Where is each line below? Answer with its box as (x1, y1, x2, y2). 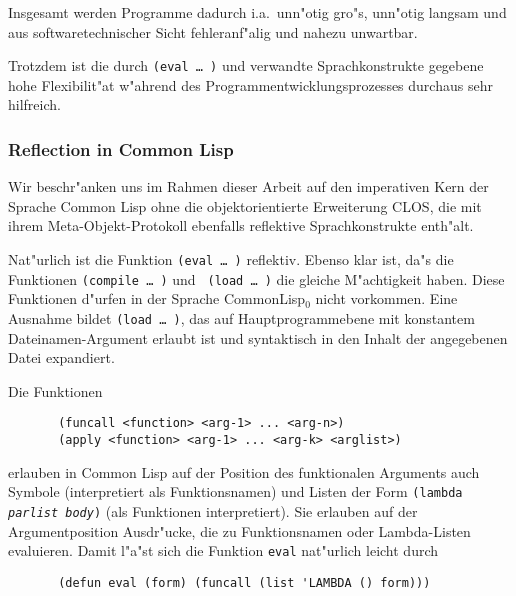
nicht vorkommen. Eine (315, 288, 458, 309)
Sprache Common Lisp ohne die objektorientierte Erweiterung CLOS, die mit (8, 195, 482, 216)
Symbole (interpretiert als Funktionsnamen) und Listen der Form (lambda (8, 481, 463, 502)
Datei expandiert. (8, 347, 115, 368)
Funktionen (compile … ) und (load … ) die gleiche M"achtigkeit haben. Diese (8, 268, 505, 289)
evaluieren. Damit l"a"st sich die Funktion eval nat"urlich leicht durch (8, 540, 439, 561)
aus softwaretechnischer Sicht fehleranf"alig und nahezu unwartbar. (8, 21, 418, 42)
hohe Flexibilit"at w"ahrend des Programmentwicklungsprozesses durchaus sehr (8, 74, 493, 95)
